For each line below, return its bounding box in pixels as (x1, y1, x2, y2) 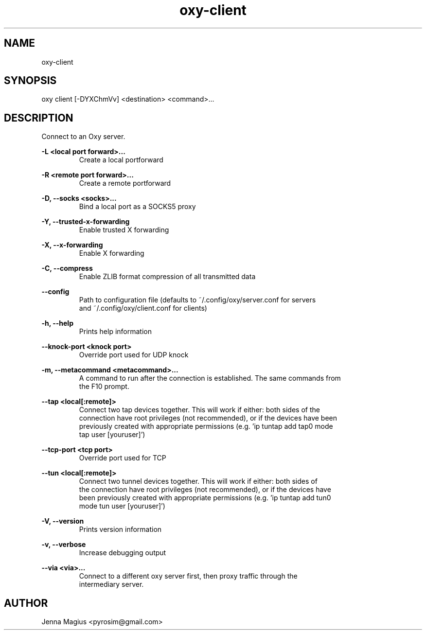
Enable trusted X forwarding (79, 226, 169, 234)
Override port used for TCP (79, 454, 166, 462)
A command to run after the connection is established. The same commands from (79, 374, 341, 383)
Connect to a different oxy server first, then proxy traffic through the (79, 572, 298, 581)
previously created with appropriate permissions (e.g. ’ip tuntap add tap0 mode (79, 422, 333, 431)
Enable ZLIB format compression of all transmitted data (79, 272, 256, 281)
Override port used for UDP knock (79, 351, 189, 359)
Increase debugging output (79, 548, 166, 557)
